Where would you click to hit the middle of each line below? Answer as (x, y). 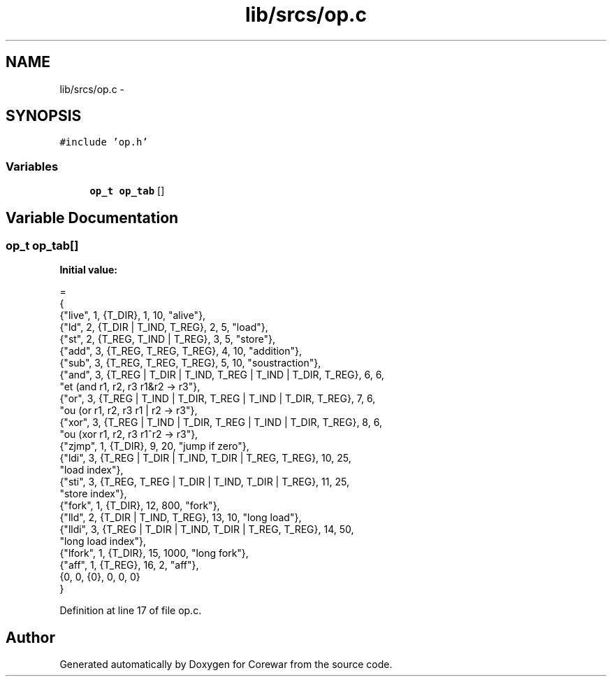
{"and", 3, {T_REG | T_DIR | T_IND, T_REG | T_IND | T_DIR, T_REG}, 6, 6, (222, 375)
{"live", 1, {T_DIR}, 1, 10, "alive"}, (133, 315)
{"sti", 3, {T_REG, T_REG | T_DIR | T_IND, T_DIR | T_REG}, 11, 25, (204, 482)
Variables (32, 166)
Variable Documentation (92, 218)
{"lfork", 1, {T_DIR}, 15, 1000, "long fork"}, (154, 553)
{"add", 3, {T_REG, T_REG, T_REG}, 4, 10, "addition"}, (181, 351)
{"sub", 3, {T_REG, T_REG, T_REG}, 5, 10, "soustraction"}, (190, 363)
